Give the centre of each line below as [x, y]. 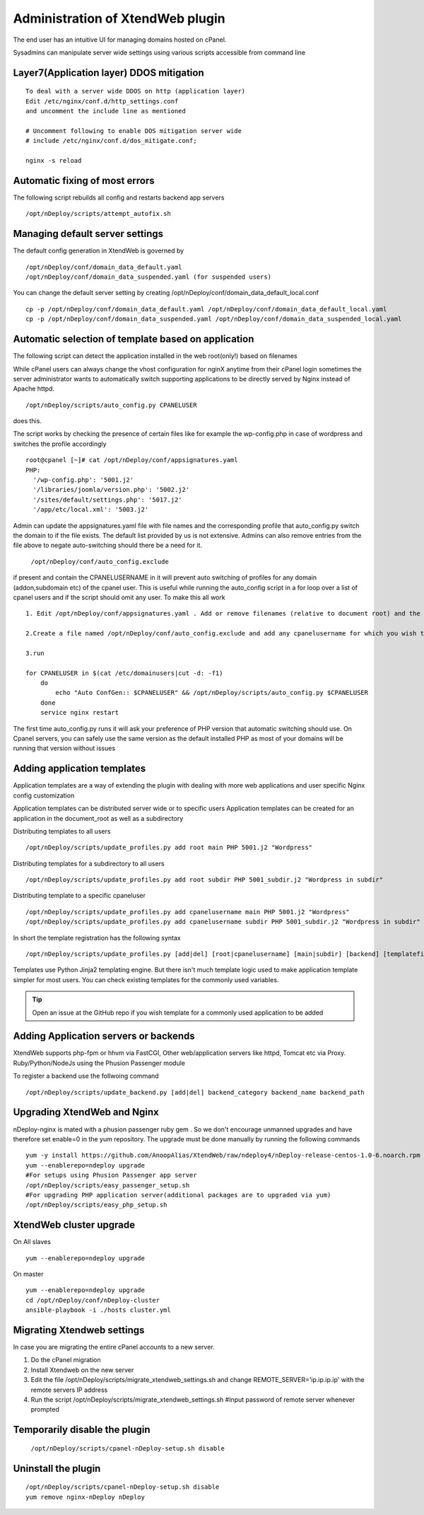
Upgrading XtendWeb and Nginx [86, 1112]
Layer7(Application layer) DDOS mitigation [108, 73]
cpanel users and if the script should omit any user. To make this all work [119, 597]
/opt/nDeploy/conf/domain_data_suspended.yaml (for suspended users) [149, 277]
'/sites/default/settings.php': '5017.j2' [108, 500]
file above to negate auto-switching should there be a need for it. [108, 546]
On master [28, 1274]
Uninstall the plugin [57, 1468]
